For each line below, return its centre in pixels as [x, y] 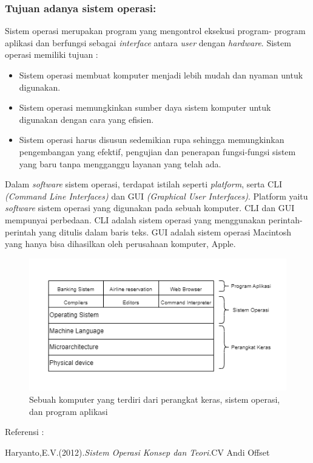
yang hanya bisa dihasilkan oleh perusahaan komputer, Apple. [120, 244]
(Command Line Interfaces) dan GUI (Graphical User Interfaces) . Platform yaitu [156, 196]
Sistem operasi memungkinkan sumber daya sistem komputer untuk [145, 107]
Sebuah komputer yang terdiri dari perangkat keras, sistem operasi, [155, 399]
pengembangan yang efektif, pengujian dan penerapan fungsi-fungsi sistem [157, 151]
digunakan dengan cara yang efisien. [86, 119]
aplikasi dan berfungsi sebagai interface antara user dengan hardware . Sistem [148, 42]
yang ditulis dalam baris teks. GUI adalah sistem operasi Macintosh [165, 231]
